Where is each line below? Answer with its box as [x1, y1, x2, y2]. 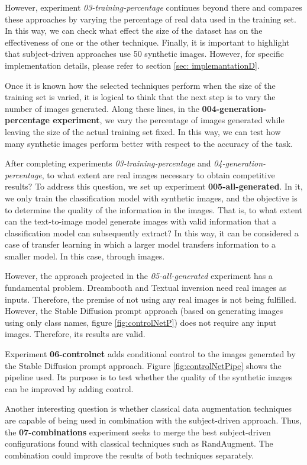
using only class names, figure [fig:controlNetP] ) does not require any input [5, 316, 277, 328]
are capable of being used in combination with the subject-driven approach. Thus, [5, 414, 302, 426]
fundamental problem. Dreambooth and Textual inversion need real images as [5, 281, 287, 294]
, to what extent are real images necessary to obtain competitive [41, 168, 275, 181]
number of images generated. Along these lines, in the [5, 102, 199, 114]
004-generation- [202, 102, 267, 114]
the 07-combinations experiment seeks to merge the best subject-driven [5, 425, 271, 438]
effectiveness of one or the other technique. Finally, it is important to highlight [5, 36, 290, 48]
